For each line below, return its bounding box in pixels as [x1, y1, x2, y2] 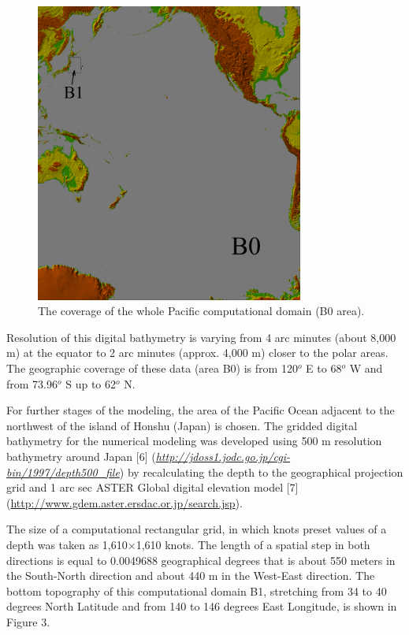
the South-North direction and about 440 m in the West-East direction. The [6, 567, 375, 584]
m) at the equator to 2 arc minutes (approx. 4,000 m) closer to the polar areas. [6, 344, 389, 361]
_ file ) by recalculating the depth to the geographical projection [97, 463, 403, 480]
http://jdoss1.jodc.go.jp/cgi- [155, 447, 291, 464]
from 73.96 [6, 375, 58, 392]
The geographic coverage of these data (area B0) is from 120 [6, 360, 298, 376]
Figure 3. [6, 613, 50, 629]
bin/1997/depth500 [6, 463, 98, 480]
